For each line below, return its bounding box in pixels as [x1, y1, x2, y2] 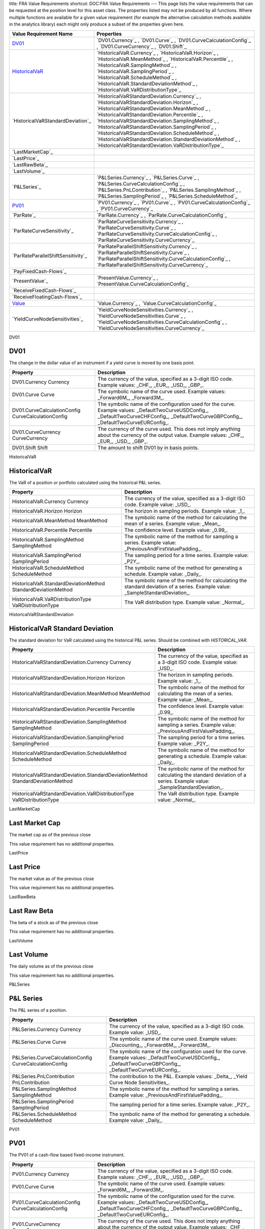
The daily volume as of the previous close [9, 964, 94, 969]
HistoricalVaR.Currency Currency [12, 498, 89, 505]
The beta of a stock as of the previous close [9, 919, 98, 925]
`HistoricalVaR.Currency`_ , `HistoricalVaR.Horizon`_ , [96, 49, 219, 56]
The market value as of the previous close [9, 876, 94, 882]
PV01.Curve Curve [12, 1183, 54, 1190]
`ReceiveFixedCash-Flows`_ [12, 287, 77, 293]
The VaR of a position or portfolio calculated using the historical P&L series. [9, 479, 161, 485]
